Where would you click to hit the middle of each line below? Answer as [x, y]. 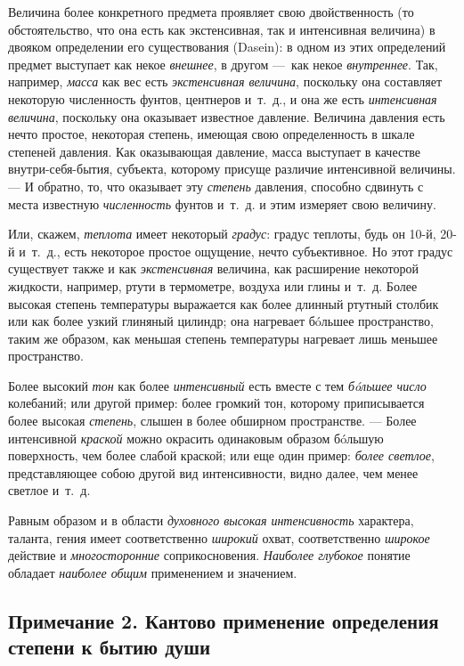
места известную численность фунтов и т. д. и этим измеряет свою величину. [222, 203]
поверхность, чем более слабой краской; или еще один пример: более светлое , [221, 455]
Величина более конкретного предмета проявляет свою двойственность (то [211, 12]
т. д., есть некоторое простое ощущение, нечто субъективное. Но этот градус [242, 251]
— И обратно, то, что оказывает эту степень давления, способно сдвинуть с [216, 186]
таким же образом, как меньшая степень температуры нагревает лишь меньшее [223, 338]
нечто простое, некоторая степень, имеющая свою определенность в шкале [212, 134]
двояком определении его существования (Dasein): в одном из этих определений [227, 47]
